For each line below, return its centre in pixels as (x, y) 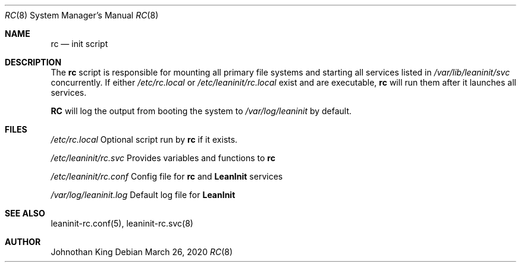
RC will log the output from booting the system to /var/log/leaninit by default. (201, 111)
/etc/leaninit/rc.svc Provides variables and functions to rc (163, 158)
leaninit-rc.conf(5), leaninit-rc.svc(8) (122, 223)
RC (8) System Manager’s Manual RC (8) (82, 15)
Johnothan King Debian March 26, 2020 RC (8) (142, 252)
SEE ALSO (25, 213)
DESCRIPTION (33, 62)
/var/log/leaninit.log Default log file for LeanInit (143, 195)
